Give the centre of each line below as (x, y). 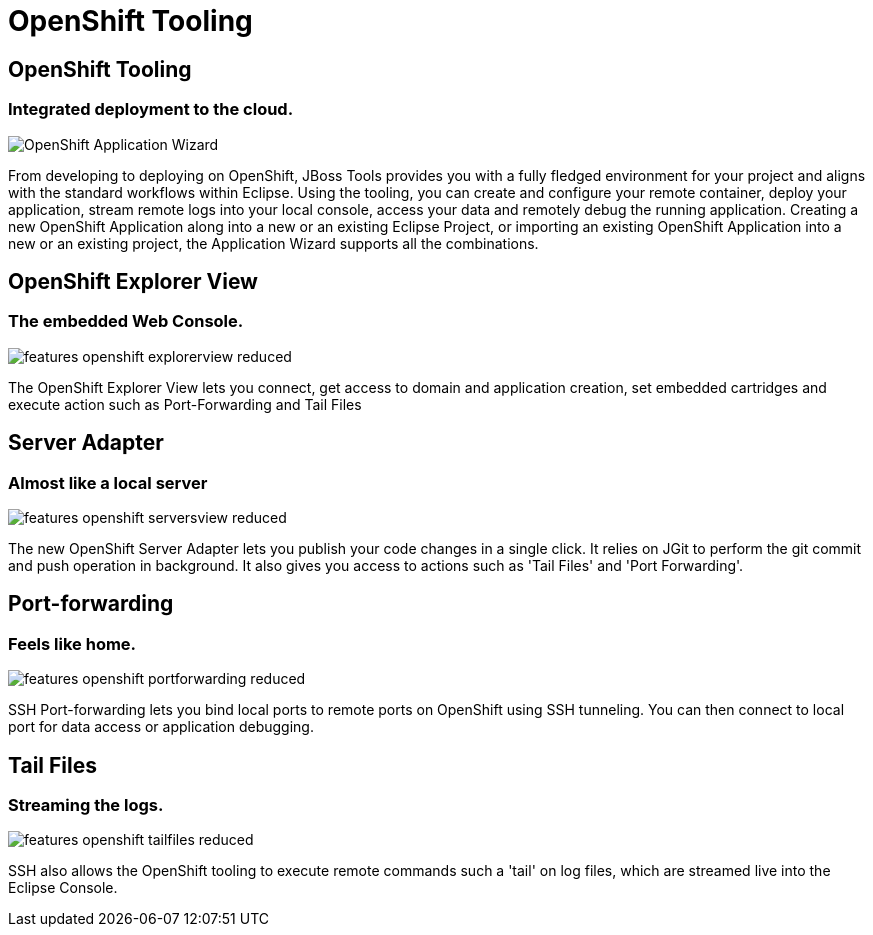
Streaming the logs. (86, 805)
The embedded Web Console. (126, 321)
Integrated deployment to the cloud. (151, 109)
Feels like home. (72, 643)
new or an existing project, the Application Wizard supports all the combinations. (273, 243)
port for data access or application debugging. (161, 727)
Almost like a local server (108, 482)
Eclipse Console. (63, 888)
